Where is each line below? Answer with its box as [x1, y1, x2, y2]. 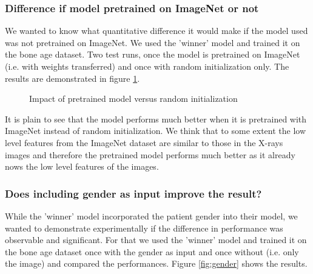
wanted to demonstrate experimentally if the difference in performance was [5, 221, 283, 234]
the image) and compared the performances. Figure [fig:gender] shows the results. [5, 257, 308, 270]
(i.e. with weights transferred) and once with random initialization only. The [5, 60, 289, 72]
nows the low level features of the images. [5, 160, 159, 173]
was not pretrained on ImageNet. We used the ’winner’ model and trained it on [5, 36, 300, 48]
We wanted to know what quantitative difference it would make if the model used [5, 24, 308, 37]
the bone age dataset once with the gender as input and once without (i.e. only [5, 245, 299, 258]
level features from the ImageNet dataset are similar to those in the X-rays [5, 136, 283, 149]
